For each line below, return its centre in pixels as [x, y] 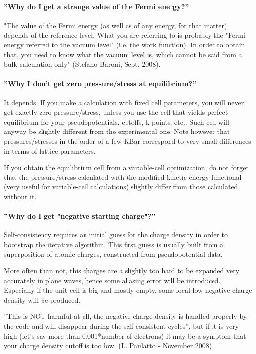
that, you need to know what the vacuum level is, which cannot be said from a [123, 54]
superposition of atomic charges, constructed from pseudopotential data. [113, 254]
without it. [20, 196]
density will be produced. [42, 299]
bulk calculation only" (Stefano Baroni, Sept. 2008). [82, 64]
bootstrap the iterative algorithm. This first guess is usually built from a [114, 244]
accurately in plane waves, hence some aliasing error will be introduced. [112, 280]
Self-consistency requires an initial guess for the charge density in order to [116, 235]
